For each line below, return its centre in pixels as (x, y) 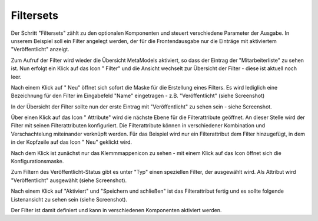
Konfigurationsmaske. (37, 161)
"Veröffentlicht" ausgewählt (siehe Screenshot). (69, 180)
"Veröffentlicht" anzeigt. (40, 50)
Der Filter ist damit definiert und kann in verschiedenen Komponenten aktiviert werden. (116, 210)
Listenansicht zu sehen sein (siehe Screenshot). (69, 199)
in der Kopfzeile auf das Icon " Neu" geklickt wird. (72, 142)
